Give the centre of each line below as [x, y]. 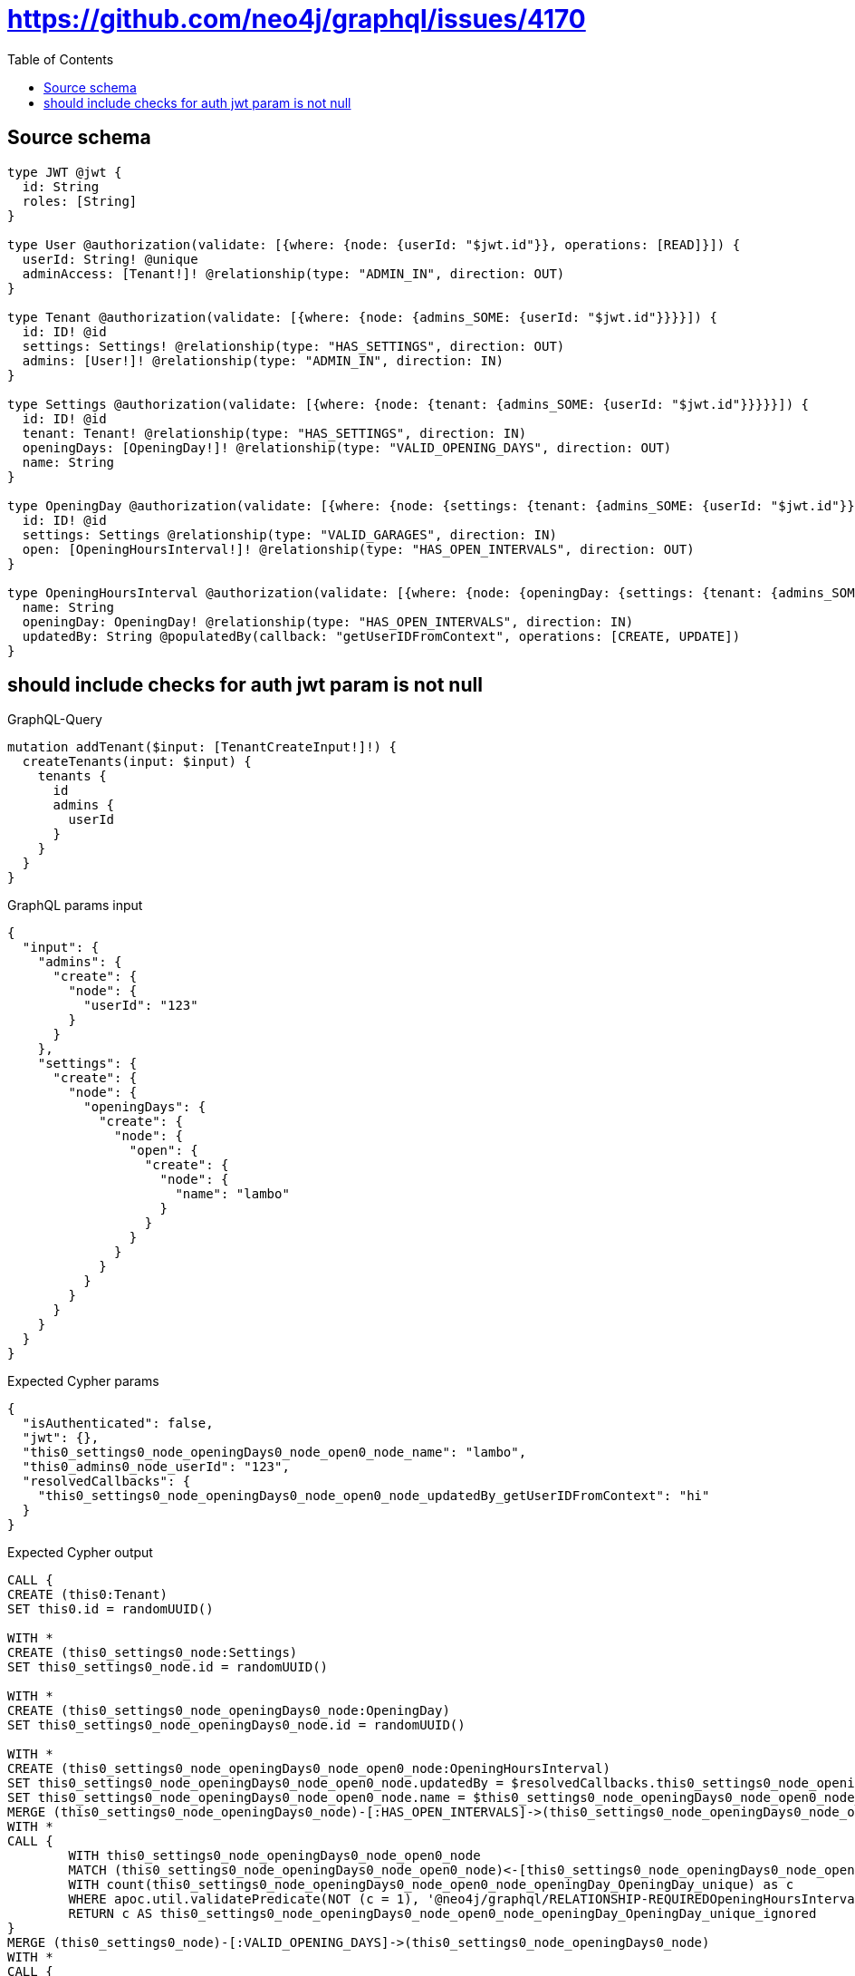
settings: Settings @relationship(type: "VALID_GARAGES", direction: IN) [289, 534]
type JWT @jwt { [65, 172]
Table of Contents [61, 59]
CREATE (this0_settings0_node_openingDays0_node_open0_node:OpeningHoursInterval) [309, 1769]
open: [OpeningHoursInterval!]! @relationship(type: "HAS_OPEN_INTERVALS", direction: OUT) [358, 549]
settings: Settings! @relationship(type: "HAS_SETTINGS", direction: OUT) [293, 346]
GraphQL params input [75, 906]
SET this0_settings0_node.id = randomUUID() [168, 1667]
